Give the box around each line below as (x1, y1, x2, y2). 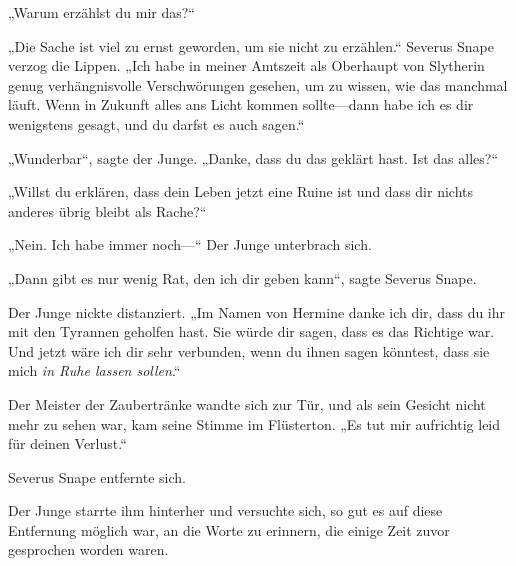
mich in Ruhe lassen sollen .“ (8, 360, 181, 381)
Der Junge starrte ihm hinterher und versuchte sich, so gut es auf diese (8, 500, 443, 521)
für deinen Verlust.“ (8, 433, 127, 454)
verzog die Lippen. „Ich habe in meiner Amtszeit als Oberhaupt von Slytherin (8, 55, 485, 76)
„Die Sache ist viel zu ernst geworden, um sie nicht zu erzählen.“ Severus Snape (8, 35, 494, 56)
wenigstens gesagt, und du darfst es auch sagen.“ (8, 113, 305, 134)
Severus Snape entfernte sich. (8, 466, 186, 487)
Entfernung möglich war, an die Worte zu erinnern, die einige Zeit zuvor (8, 519, 450, 540)
